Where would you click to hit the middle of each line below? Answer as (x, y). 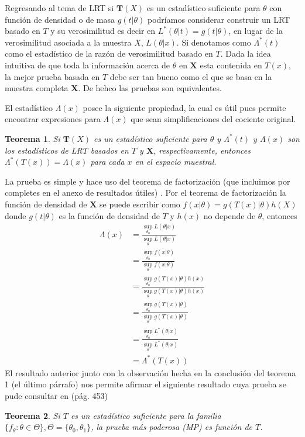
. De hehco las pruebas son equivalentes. (150, 88)
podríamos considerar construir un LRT (219, 19)
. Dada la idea (246, 53)
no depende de (229, 215)
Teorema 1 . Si (32, 138)
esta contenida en (231, 65)
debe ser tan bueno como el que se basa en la (191, 76)
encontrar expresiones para (53, 119)
